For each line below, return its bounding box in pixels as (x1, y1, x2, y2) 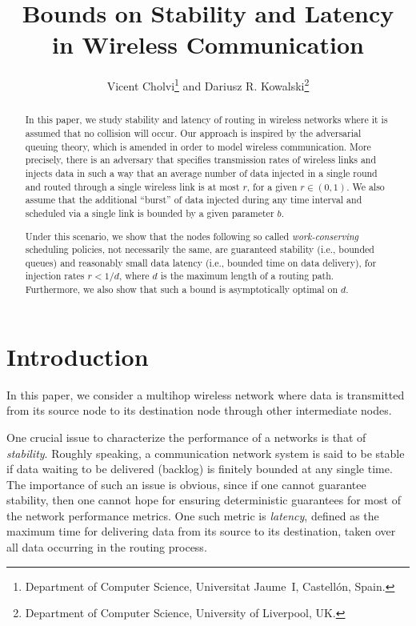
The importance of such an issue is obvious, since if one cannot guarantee (6, 476, 366, 492)
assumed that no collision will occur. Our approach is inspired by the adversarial (25, 126, 362, 140)
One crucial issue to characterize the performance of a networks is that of (6, 428, 366, 445)
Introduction (6, 339, 149, 372)
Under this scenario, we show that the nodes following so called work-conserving (25, 229, 359, 243)
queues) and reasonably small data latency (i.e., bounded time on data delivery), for (25, 255, 377, 269)
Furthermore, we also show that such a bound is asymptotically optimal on (25, 283, 338, 296)
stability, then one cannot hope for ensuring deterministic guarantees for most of (6, 492, 401, 508)
